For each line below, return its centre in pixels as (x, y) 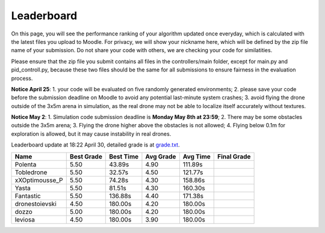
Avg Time (197, 156)
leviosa (25, 219)
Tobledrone (31, 172)
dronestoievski (36, 204)
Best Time (124, 156)
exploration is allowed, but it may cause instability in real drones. (91, 134)
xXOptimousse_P (39, 180)
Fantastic (28, 196)
